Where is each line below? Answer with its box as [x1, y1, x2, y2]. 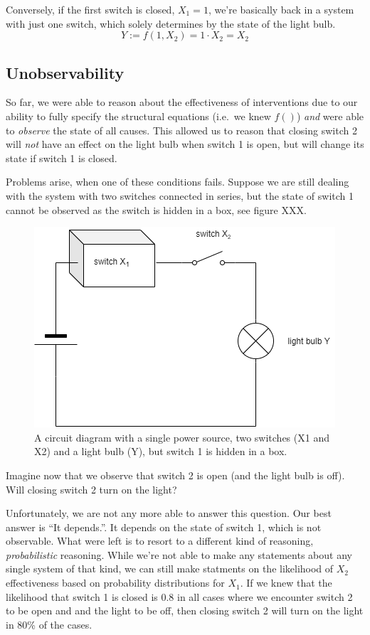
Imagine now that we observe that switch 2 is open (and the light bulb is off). [6, 467, 345, 482]
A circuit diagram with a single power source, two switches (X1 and [34, 429, 329, 444]
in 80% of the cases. [6, 617, 92, 631]
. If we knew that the [240, 575, 332, 590]
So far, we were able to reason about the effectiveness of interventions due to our [6, 95, 358, 110]
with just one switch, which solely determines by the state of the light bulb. [6, 16, 336, 31]
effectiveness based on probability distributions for [6, 575, 225, 590]
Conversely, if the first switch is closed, [6, 2, 175, 16]
